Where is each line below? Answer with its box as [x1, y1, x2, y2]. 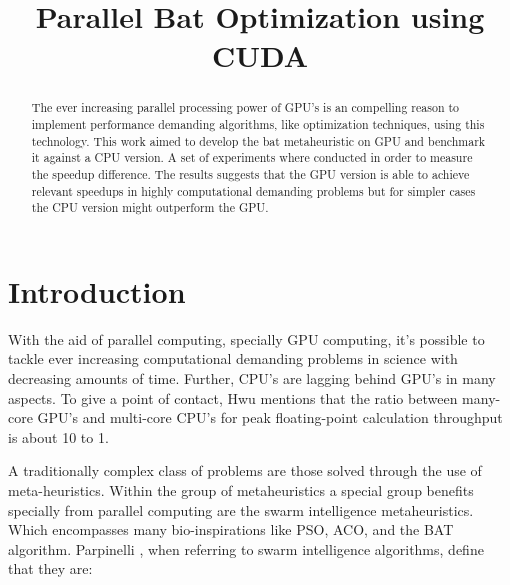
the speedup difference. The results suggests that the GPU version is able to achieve [31, 165, 470, 182]
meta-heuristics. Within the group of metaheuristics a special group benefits [8, 480, 474, 501]
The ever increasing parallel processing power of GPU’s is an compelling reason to [31, 99, 460, 116]
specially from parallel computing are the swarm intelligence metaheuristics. [8, 499, 474, 520]
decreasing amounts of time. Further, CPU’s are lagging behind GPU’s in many [8, 368, 496, 389]
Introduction [8, 270, 186, 311]
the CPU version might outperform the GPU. [31, 199, 269, 216]
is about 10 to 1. [8, 426, 109, 447]
